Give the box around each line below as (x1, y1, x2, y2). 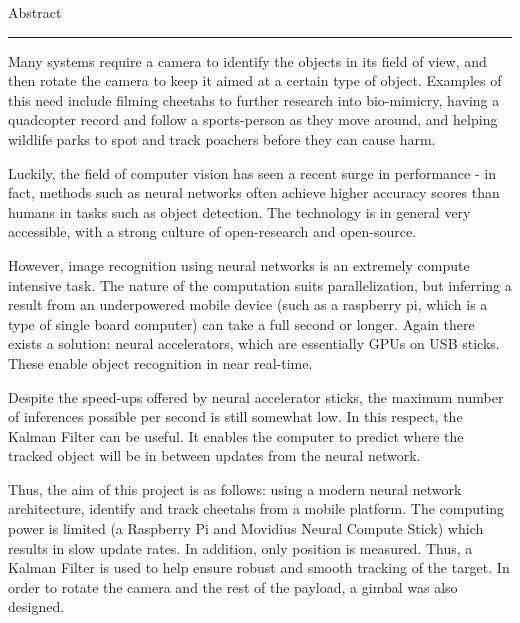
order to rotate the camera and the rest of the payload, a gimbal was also (8, 576, 458, 597)
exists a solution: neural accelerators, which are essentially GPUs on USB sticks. (8, 333, 500, 354)
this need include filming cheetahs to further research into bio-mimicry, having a (8, 89, 500, 110)
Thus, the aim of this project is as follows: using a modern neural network (8, 478, 462, 499)
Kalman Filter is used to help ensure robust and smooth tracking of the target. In (8, 557, 510, 578)
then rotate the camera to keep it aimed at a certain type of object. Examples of (8, 70, 502, 91)
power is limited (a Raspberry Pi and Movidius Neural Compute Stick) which (8, 518, 484, 539)
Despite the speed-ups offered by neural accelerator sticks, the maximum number (8, 386, 504, 407)
